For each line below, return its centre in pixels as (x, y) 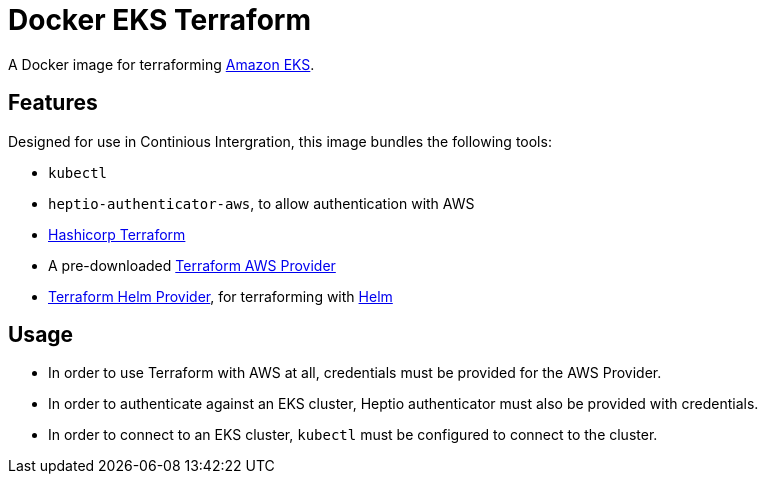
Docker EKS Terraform (159, 20)
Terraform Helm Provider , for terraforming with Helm (220, 296)
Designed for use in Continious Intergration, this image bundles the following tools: (280, 141)
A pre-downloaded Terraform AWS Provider (192, 265)
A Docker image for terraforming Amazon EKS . (161, 64)
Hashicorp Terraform (117, 234)
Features (53, 103)
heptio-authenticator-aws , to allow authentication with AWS (261, 203)
